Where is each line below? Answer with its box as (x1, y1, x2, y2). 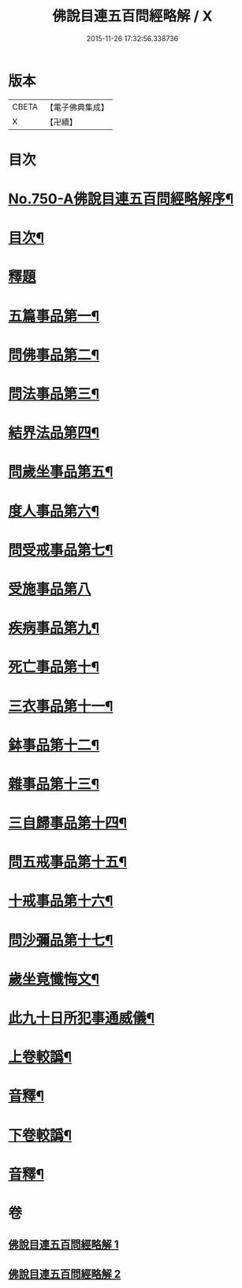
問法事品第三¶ (8, 385, 100, 403)
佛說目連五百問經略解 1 (8, 1238, 120, 1252)
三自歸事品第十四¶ (8, 814, 128, 832)
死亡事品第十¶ (8, 658, 100, 676)
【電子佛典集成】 (45, 102, 109, 113)
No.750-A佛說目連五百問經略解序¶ (8, 190, 234, 208)
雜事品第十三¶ (8, 775, 100, 793)
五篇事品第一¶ (8, 307, 100, 325)
